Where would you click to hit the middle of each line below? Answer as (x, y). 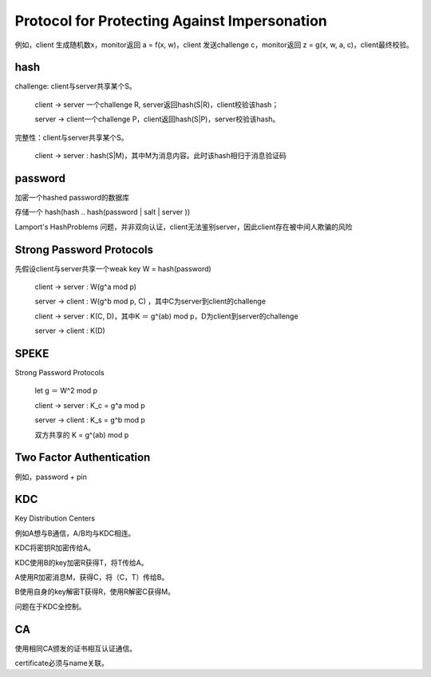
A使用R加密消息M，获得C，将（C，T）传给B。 (92, 577)
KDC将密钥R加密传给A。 (55, 548)
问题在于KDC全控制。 (50, 606)
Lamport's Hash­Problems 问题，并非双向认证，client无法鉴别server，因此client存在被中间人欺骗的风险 (184, 227)
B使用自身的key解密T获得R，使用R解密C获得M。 (95, 592)
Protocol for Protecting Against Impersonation (171, 21)
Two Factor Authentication (83, 458)
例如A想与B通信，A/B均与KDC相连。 (75, 533)
